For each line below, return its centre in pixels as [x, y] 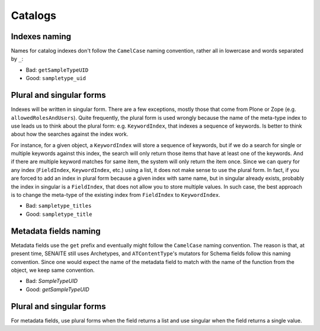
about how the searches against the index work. [70, 134]
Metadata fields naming [56, 231]
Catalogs [33, 15]
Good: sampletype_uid [56, 78]
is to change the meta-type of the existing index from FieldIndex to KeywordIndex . [116, 195]
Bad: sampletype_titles [59, 206]
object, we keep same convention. [53, 270]
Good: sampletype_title [59, 214]
